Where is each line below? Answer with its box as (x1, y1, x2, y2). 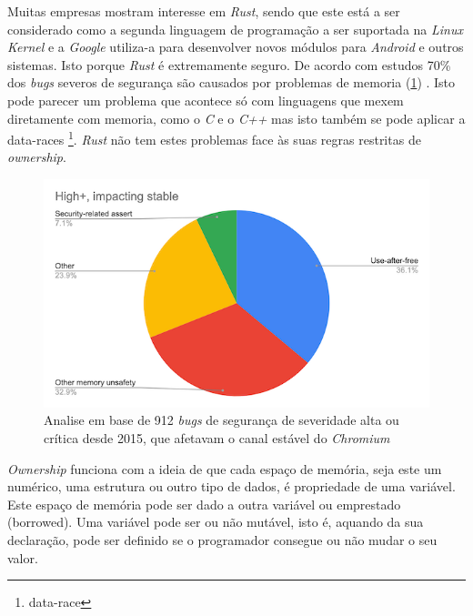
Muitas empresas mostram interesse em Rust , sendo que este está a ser (7, 2, 400, 20)
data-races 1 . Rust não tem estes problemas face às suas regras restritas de (7, 127, 421, 148)
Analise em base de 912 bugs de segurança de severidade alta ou (44, 410, 399, 429)
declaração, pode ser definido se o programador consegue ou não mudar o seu (7, 530, 438, 550)
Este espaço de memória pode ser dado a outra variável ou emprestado (7, 494, 401, 513)
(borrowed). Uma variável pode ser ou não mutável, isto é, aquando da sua (7, 512, 424, 531)
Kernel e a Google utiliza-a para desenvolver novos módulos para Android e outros (7, 37, 464, 56)
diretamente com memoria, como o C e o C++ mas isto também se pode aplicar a (7, 108, 466, 127)
